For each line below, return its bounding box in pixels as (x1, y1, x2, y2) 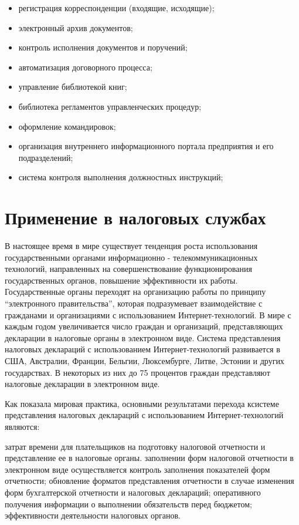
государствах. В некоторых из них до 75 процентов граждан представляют (5, 366, 270, 378)
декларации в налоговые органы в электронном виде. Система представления (5, 331, 281, 344)
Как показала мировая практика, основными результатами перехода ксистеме (5, 397, 279, 409)
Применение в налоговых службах (5, 206, 266, 230)
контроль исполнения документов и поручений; (18, 41, 188, 53)
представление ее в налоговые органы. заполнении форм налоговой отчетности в (5, 452, 294, 464)
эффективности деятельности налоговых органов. (5, 509, 181, 521)
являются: (5, 420, 40, 432)
